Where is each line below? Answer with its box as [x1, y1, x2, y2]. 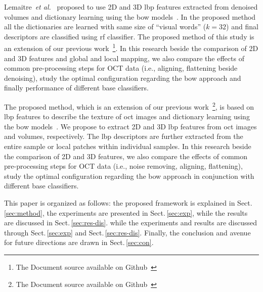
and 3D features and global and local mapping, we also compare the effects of [4, 53, 244, 63]
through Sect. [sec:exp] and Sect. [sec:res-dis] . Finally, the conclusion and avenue [4, 227, 251, 237]
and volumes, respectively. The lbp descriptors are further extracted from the [4, 131, 243, 141]
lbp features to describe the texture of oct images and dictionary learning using [4, 111, 250, 122]
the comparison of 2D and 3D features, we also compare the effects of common [4, 151, 248, 161]
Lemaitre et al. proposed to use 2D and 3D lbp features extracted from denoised [4, 2, 258, 12]
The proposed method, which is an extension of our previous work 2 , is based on [4, 100, 254, 112]
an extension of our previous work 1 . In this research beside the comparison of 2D [4, 41, 258, 54]
